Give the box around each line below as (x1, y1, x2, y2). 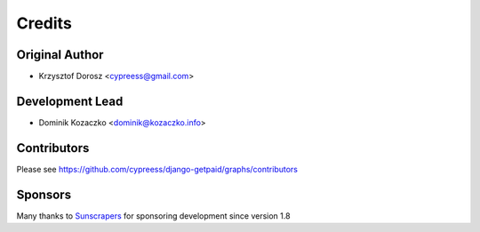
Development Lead (16, 93, 124, 108)
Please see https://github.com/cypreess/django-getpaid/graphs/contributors (16, 164, 298, 174)
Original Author (16, 47, 104, 62)
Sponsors (16, 187, 71, 202)
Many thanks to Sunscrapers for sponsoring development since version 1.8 (16, 210, 291, 221)
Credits (16, 13, 73, 33)
